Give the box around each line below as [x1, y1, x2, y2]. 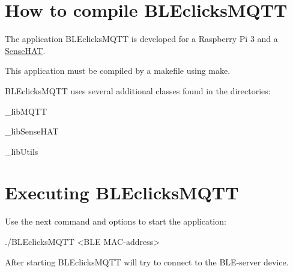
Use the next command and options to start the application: [5, 215, 226, 228]
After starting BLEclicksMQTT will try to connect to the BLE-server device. [5, 255, 289, 268]
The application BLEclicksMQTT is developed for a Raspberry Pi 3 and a [5, 32, 278, 45]
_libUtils [5, 145, 38, 157]
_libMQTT [5, 104, 47, 117]
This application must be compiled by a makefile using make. [5, 64, 231, 77]
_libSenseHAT [5, 125, 59, 138]
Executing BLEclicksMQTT [5, 180, 239, 205]
